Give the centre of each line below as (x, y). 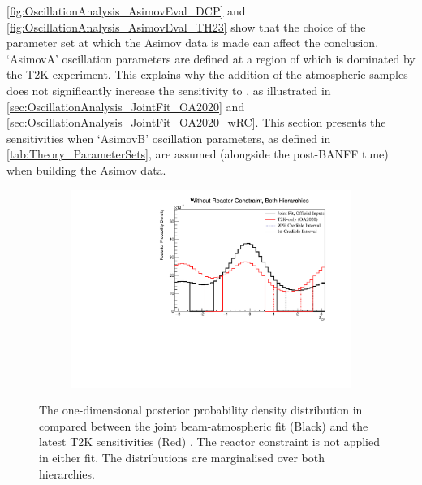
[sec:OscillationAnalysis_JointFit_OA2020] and (126, 106)
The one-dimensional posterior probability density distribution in (201, 410)
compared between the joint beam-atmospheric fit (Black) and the (204, 425)
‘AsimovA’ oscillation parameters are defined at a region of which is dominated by (211, 58)
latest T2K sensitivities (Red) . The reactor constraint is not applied (209, 442)
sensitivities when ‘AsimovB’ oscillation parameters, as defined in (169, 138)
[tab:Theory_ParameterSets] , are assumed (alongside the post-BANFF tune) (198, 154)
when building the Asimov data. (86, 169)
